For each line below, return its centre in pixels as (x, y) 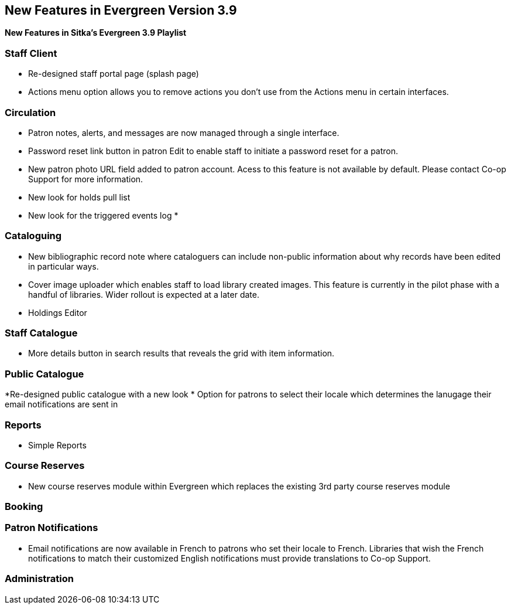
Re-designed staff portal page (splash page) (114, 74)
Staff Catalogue (41, 333)
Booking (24, 507)
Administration (39, 579)
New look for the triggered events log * (103, 215)
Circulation (30, 112)
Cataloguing (33, 236)
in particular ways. (64, 266)
